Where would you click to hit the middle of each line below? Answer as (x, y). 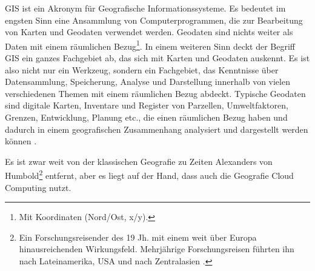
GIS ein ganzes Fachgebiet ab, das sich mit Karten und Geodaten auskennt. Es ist (157, 58)
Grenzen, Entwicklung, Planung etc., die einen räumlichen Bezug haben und (146, 117)
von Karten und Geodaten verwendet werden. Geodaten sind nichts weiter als (149, 32)
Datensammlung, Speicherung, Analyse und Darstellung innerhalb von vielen (148, 82)
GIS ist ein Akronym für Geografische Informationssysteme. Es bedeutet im (145, 8)
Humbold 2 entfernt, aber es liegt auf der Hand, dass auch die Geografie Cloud (149, 175)
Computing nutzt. (38, 187)
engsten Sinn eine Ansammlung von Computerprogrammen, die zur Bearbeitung (154, 20)
